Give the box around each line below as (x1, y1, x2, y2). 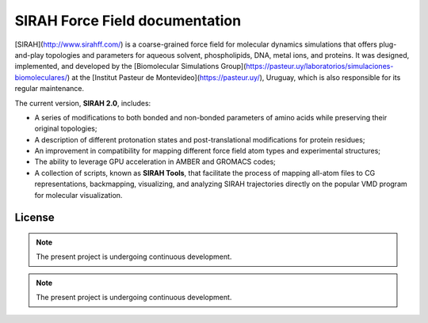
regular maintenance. (14, 84, 85, 93)
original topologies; (34, 123, 97, 134)
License (14, 211, 55, 225)
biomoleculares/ (14, 72, 67, 82)
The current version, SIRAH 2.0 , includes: (14, 98, 151, 108)
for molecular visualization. (34, 190, 123, 199)
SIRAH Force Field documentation (14, 12, 242, 29)
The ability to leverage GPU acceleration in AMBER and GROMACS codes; (34, 157, 277, 166)
